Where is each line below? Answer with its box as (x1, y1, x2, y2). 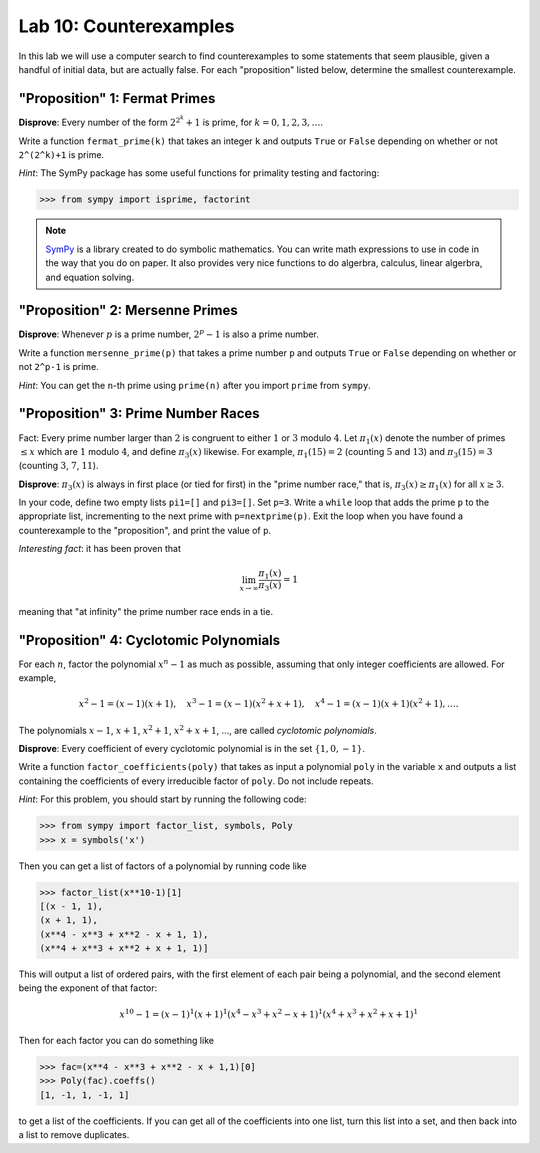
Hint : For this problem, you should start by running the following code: (18, 793, 307, 805)
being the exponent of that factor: (18, 982, 158, 994)
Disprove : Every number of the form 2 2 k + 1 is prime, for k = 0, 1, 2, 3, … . (18, 113, 324, 129)
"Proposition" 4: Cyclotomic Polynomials (18, 631, 281, 649)
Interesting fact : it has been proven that (18, 543, 182, 555)
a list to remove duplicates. (18, 1129, 130, 1141)
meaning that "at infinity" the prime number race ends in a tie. (18, 605, 274, 617)
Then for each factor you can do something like (18, 1035, 215, 1047)
